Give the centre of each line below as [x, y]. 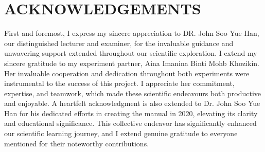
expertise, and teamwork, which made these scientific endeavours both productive [132, 93]
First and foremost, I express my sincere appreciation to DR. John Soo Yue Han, [132, 33]
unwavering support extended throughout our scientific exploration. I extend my [131, 53]
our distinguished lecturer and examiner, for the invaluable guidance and [119, 43]
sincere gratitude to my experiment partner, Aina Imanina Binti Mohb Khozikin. [132, 63]
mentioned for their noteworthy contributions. [77, 143]
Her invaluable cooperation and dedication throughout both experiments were [127, 73]
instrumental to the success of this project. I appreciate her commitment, [119, 83]
